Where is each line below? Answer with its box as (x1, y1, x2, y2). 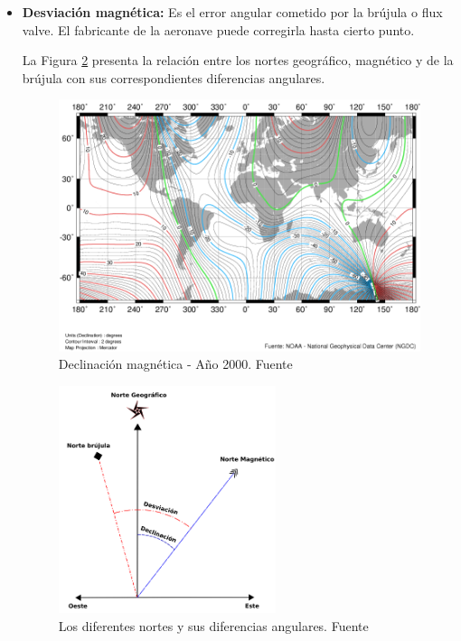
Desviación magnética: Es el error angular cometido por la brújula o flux (22, 3, 443, 21)
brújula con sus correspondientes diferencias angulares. (22, 68, 325, 87)
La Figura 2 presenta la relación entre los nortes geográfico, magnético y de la (22, 51, 454, 70)
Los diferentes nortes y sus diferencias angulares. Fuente (58, 617, 369, 636)
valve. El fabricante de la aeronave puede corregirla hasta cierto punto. (22, 20, 415, 39)
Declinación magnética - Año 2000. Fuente (58, 354, 293, 373)
